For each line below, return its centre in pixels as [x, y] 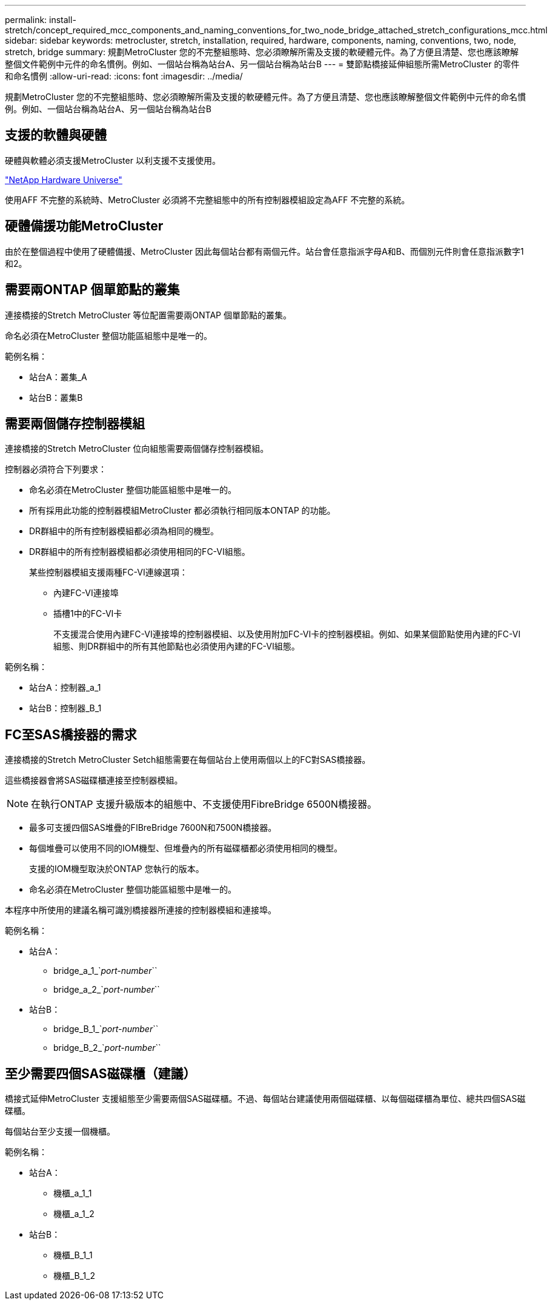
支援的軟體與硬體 [56, 135]
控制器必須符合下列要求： [56, 469]
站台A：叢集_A [58, 377]
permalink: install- [41, 20]
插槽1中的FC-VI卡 [88, 614]
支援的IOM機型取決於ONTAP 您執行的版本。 [117, 869]
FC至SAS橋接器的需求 [71, 734]
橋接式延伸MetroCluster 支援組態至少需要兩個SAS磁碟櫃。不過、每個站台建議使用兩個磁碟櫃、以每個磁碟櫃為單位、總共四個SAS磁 [265, 1099]
